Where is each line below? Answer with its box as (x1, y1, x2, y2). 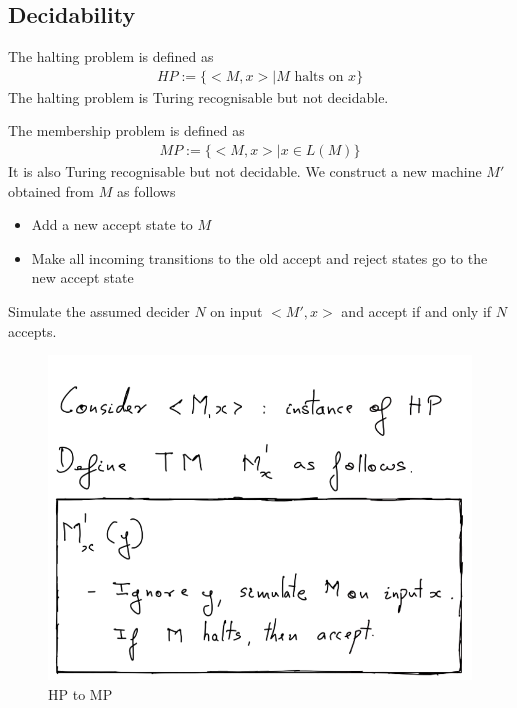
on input (210, 301, 263, 322)
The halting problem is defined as (8, 46, 214, 67)
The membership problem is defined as (8, 120, 245, 141)
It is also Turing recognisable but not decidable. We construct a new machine (8, 161, 482, 182)
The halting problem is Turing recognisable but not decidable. (8, 86, 389, 107)
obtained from (8, 180, 95, 201)
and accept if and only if (341, 301, 492, 322)
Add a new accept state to (31, 214, 193, 235)
